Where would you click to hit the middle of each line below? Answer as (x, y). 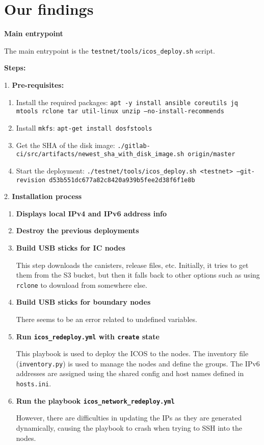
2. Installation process (43, 196)
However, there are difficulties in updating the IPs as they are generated (129, 418)
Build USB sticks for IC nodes (71, 247)
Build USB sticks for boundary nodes (83, 302)
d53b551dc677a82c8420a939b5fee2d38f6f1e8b (122, 180)
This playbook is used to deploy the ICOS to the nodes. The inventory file (132, 353)
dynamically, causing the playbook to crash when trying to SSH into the (129, 427)
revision (31, 180)
